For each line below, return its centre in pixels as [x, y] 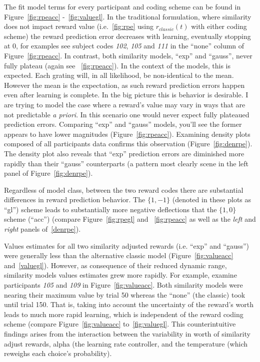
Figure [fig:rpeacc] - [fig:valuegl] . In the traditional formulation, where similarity [128, 16]
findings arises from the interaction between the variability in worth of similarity [127, 334]
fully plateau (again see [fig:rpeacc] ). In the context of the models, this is [117, 65]
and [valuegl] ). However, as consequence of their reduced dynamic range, [115, 265]
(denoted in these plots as [212, 199]
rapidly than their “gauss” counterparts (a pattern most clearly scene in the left [126, 163]
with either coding [219, 26]
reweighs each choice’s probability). [58, 353]
